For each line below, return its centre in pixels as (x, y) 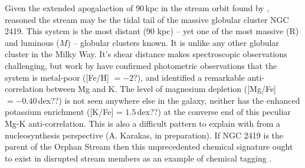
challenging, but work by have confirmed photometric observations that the (141, 65)
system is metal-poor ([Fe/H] (57, 77)
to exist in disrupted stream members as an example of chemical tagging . (138, 158)
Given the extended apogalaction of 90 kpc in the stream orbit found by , (137, 8)
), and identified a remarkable (191, 77)
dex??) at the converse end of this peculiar (214, 112)
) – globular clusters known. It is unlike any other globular (173, 42)
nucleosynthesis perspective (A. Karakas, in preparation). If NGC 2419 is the (144, 135)
